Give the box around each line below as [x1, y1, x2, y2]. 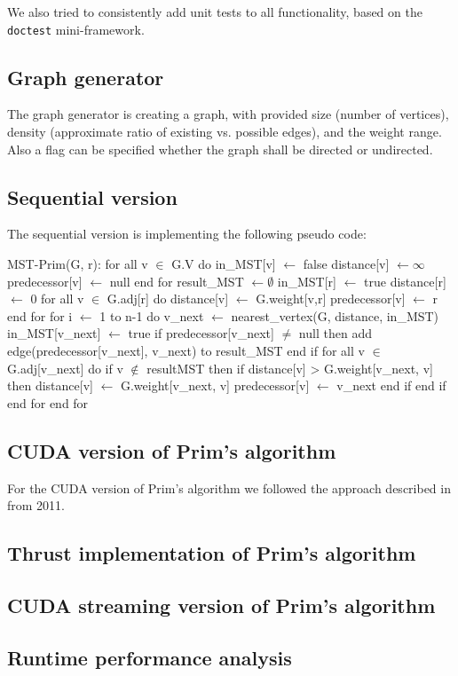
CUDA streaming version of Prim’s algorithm [7, 591, 436, 618]
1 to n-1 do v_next [99, 306, 204, 325]
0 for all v [30, 289, 84, 308]
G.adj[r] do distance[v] [107, 289, 229, 308]
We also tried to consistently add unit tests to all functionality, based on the [7, 3, 422, 20]
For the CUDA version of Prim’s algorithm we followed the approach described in [7, 478, 451, 497]
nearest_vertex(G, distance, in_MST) [231, 306, 439, 325]
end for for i [7, 306, 73, 325]
